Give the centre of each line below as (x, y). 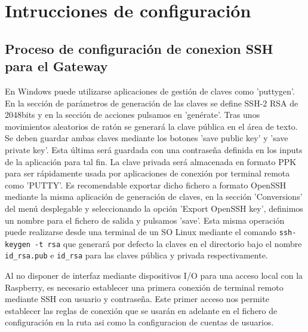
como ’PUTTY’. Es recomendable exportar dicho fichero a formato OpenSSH (146, 185)
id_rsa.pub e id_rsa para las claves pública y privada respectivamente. (136, 255)
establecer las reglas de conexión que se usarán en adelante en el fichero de (141, 310)
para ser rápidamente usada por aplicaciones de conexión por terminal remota (147, 173)
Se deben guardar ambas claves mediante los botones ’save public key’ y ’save (147, 138)
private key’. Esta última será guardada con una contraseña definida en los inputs (154, 149)
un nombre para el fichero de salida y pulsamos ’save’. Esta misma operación (145, 220)
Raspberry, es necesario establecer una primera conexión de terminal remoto (144, 287)
